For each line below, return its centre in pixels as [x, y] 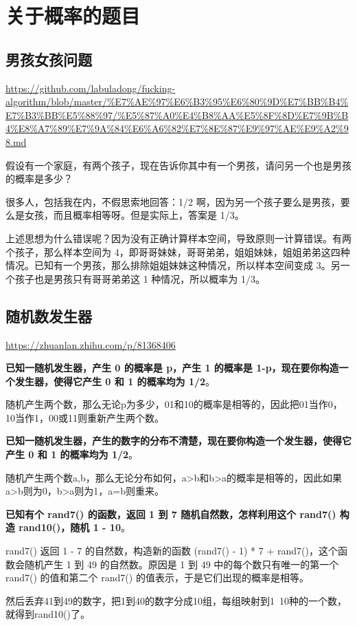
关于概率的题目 [73, 15]
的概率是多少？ [39, 179]
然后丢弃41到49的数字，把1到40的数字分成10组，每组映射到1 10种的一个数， [176, 600]
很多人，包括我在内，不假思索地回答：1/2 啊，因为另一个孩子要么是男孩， [173, 201]
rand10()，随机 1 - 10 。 [74, 527]
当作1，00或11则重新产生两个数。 [89, 417]
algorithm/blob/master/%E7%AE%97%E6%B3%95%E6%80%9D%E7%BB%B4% [177, 101]
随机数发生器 [49, 315]
